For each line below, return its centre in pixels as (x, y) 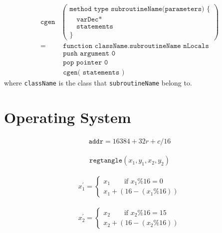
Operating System (68, 117)
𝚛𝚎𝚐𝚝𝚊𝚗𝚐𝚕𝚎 (106, 161)
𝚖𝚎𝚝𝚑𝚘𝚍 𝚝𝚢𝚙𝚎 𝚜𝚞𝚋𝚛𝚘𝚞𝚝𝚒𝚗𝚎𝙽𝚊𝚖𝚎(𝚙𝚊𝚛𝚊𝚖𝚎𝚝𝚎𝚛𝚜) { (140, 9)
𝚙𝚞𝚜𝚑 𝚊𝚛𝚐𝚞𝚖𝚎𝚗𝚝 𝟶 (89, 54)
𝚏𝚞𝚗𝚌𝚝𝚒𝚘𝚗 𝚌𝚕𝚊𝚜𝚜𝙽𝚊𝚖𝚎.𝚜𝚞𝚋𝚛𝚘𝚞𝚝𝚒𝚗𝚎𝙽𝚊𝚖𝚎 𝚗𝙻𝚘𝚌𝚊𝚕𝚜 (136, 46)
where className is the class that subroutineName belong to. (98, 83)
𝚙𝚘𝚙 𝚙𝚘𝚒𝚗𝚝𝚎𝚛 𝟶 (86, 63)
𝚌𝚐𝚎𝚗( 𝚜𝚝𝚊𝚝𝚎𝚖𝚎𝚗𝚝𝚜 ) (94, 73)
